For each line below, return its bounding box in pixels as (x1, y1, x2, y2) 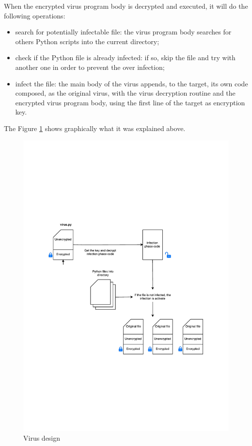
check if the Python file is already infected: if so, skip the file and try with (15, 52, 236, 63)
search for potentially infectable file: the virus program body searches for (15, 27, 232, 37)
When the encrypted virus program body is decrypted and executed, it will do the (4, 1, 248, 11)
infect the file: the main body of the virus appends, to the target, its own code (15, 78, 248, 88)
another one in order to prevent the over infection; (15, 62, 165, 72)
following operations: (4, 10, 65, 20)
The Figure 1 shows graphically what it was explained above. (4, 123, 186, 133)
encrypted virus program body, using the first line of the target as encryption (15, 97, 245, 107)
